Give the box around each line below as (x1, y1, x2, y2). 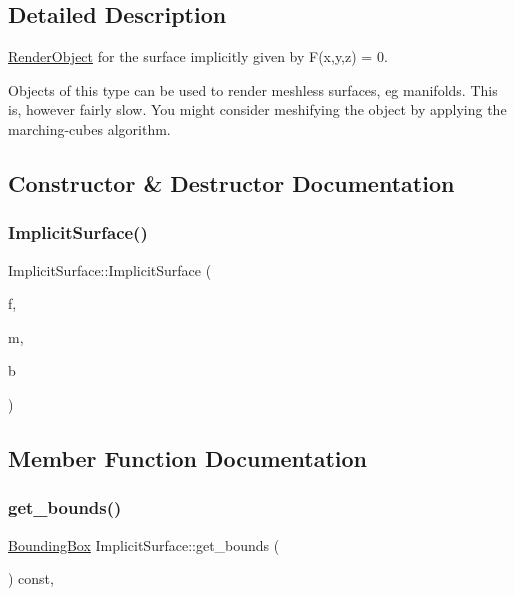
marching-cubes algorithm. (8, 118, 171, 139)
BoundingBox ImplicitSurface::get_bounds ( (8, 534, 280, 555)
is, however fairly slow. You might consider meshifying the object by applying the (8, 99, 507, 120)
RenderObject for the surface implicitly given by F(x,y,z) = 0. (8, 46, 388, 67)
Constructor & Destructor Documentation (8, 167, 455, 198)
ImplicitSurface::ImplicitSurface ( (8, 259, 212, 280)
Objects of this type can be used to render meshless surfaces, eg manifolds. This (8, 79, 498, 100)
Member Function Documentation (8, 442, 368, 473)
